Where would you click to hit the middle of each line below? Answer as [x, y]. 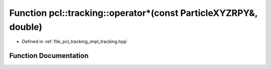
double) [26, 27]
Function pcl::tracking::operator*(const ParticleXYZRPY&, [133, 13]
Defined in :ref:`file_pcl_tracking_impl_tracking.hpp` [75, 42]
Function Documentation [49, 56]
